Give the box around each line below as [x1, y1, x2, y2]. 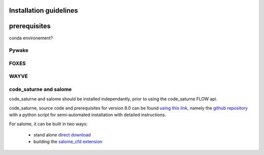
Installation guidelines [9, 6, 78, 15]
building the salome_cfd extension [33, 139, 103, 145]
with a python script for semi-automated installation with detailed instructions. [9, 112, 166, 118]
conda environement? [9, 35, 53, 41]
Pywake [9, 47, 29, 54]
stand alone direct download [33, 132, 91, 137]
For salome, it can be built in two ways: [9, 121, 88, 127]
